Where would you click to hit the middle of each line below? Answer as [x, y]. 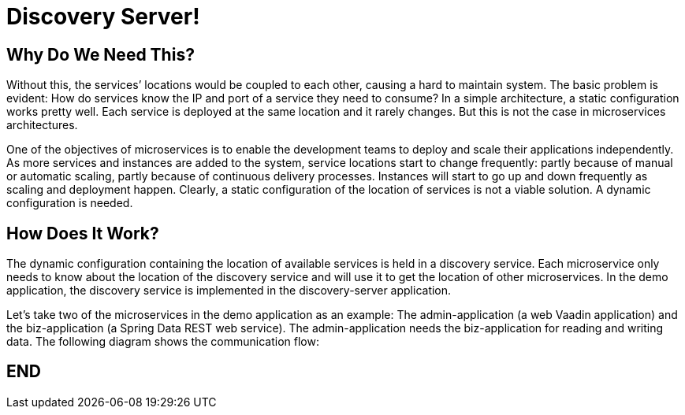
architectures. [42, 125]
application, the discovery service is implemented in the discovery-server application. [229, 291]
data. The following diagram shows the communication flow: [163, 342]
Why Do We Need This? [101, 54]
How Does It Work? [83, 233]
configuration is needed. [70, 203]
